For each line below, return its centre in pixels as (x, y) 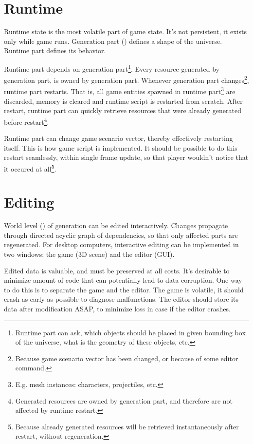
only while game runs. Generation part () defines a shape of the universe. (113, 41)
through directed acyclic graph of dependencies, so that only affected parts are (121, 235)
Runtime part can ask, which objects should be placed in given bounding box (130, 332)
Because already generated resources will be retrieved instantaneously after (127, 426)
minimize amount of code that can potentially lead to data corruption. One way (123, 280)
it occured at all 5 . (30, 168)
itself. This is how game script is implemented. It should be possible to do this (121, 147)
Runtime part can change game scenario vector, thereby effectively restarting (118, 138)
